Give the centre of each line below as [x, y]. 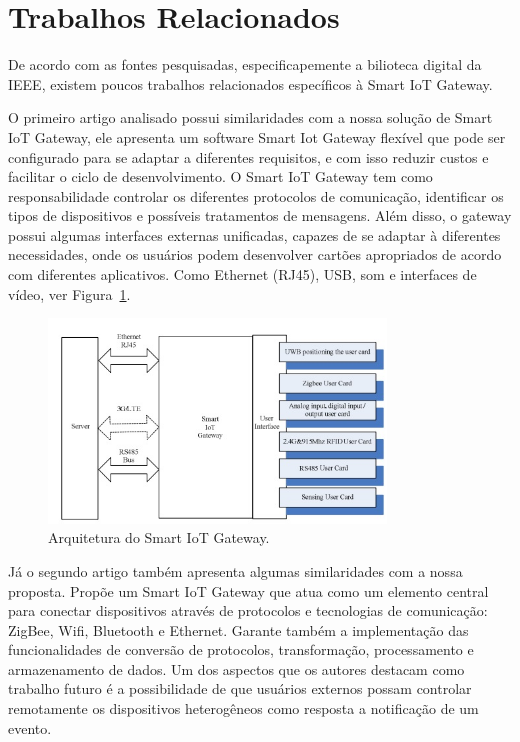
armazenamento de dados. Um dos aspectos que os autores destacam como [236, 668]
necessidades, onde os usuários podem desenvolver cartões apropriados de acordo [255, 254]
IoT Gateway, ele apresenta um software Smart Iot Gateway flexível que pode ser [257, 136]
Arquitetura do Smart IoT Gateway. [159, 537]
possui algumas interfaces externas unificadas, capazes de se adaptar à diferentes [254, 234]
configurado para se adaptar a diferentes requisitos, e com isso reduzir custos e [248, 156]
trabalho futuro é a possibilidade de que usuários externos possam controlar [240, 688]
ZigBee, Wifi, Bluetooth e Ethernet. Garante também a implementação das [238, 629]
